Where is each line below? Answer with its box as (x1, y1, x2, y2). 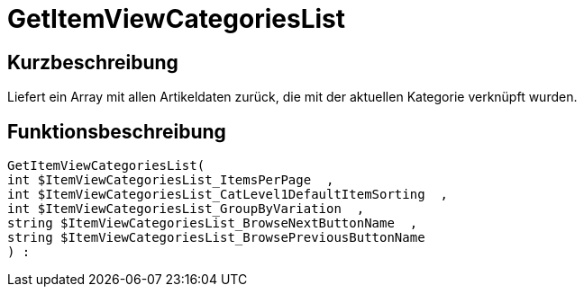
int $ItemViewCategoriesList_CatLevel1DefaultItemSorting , (7, 187, 448, 202)
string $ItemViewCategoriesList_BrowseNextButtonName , (7, 216, 418, 231)
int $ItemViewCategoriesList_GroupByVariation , (7, 201, 365, 217)
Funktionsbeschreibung (7, 120, 226, 143)
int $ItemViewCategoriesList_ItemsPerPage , (7, 173, 334, 188)
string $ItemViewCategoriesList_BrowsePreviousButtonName (7, 230, 425, 245)
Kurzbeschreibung (7, 50, 178, 74)
